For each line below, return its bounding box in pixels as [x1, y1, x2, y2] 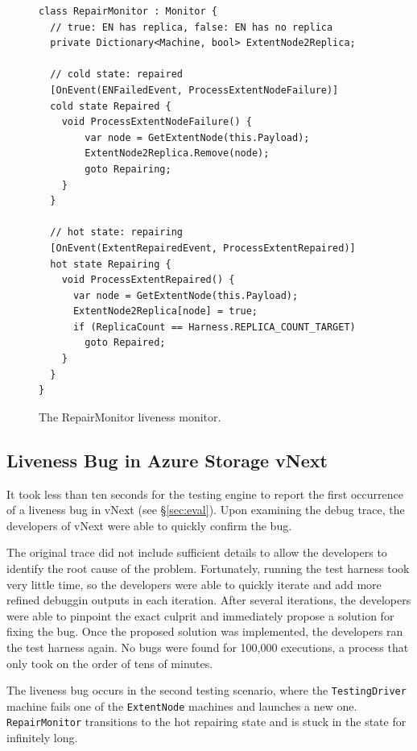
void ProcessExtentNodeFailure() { [61, 116, 252, 128]
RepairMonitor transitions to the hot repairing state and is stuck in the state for [6, 713, 407, 730]
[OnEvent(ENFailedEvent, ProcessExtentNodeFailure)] [50, 84, 339, 96]
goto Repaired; [85, 337, 166, 349]
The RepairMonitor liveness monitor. [39, 408, 221, 425]
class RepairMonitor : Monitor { [39, 6, 217, 17]
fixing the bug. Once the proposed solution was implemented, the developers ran [6, 623, 403, 640]
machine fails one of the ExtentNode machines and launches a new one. [6, 697, 357, 714]
